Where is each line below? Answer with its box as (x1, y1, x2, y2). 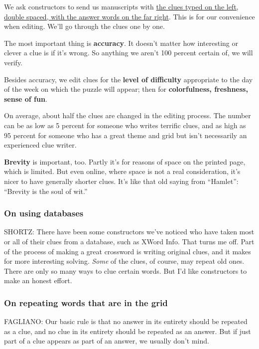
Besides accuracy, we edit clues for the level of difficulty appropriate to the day (4, 74, 253, 84)
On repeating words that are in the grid (4, 296, 168, 309)
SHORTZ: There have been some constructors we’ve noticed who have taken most (4, 226, 255, 237)
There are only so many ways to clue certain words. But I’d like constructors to (4, 265, 247, 276)
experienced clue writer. (4, 140, 77, 150)
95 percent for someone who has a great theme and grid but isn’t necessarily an (4, 130, 247, 140)
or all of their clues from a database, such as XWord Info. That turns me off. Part (4, 236, 255, 246)
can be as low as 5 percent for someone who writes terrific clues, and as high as (4, 120, 246, 130)
